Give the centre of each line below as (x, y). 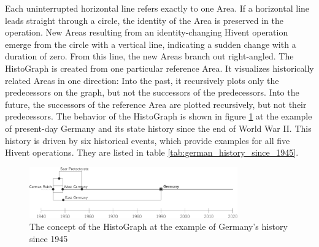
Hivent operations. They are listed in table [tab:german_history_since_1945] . (152, 152)
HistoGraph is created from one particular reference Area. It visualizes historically (159, 68)
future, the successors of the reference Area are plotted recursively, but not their (156, 104)
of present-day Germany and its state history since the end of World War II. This (158, 128)
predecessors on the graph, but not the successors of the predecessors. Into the (152, 92)
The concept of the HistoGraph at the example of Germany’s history (159, 226)
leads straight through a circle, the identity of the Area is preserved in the (144, 20)
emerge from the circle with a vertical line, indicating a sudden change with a (151, 44)
